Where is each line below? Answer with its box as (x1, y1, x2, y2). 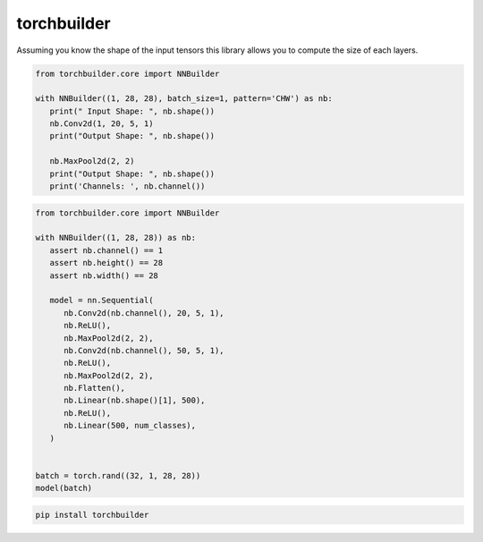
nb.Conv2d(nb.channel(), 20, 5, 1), (64, 308, 225, 318)
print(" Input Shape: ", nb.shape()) (49, 106, 215, 116)
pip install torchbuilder (35, 510, 149, 520)
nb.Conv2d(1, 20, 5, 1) (49, 119, 154, 129)
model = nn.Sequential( (49, 295, 154, 306)
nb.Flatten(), (64, 383, 125, 394)
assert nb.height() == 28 (49, 258, 164, 268)
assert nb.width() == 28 (49, 270, 158, 281)
